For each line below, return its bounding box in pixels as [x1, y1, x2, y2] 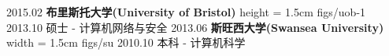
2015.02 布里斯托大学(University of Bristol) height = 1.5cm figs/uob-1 [6, 4, 366, 19]
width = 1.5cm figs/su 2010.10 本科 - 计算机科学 [6, 34, 246, 51]
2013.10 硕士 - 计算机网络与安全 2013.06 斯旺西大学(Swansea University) [6, 19, 384, 35]
